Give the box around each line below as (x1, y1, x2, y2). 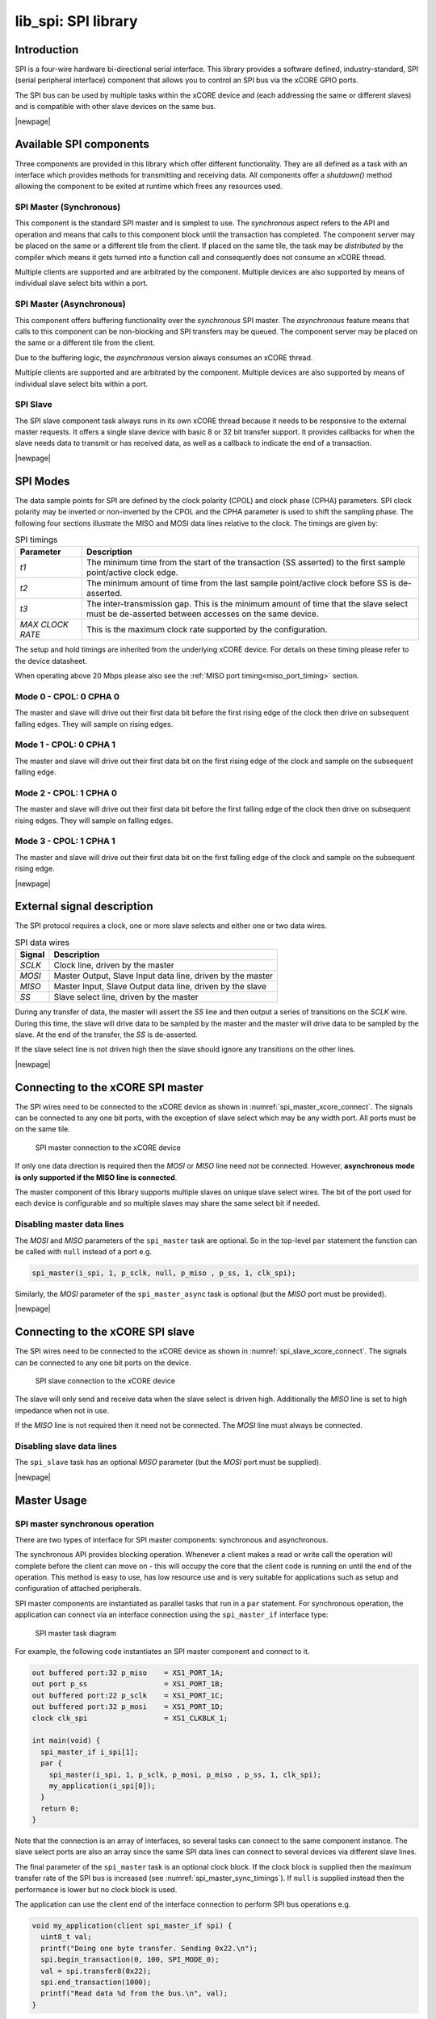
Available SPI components (15, 137, 149, 151)
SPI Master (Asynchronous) (15, 299, 127, 310)
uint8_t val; (40, 1933, 92, 1941)
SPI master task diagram (35, 1628, 117, 1638)
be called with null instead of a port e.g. (15, 1246, 153, 1256)
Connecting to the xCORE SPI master (15, 1081, 204, 1094)
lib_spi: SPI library (15, 12, 138, 30)
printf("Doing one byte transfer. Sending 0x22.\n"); (40, 1943, 258, 1953)
